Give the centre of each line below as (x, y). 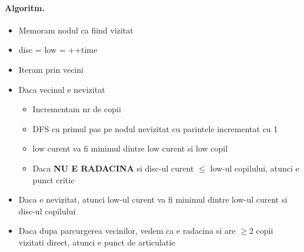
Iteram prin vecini (51, 69)
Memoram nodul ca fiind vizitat (76, 30)
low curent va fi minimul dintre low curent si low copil (130, 148)
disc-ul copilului (47, 211)
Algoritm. (25, 7)
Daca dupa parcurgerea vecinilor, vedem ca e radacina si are (127, 231)
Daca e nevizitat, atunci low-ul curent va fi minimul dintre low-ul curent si (153, 199)
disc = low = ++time (58, 50)
